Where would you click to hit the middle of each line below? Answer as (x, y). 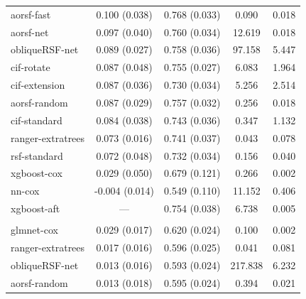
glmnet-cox (34, 230)
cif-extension (38, 85)
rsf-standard (37, 155)
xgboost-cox (37, 173)
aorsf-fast (31, 14)
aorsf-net (30, 32)
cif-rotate (31, 67)
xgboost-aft (35, 208)
